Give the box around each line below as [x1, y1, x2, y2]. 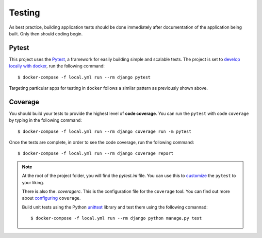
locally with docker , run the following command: [9, 63, 105, 69]
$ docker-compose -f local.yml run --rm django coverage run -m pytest [17, 128, 192, 134]
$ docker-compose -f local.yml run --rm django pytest [17, 74, 151, 80]
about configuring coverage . [22, 195, 81, 201]
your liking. [22, 179, 45, 185]
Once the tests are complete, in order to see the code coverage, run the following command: [9, 140, 194, 145]
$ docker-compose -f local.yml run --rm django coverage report [17, 151, 174, 156]
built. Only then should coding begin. [9, 31, 83, 36]
